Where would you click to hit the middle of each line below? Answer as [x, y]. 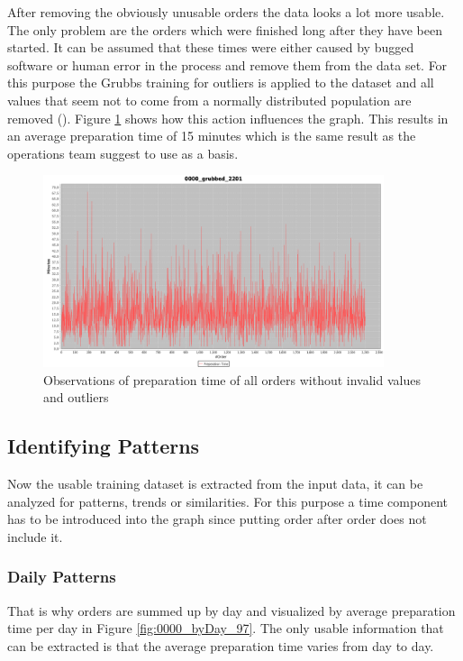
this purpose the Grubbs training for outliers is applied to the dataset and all [221, 83]
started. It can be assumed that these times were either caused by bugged [211, 47]
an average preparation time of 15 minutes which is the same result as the [212, 136]
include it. [35, 536]
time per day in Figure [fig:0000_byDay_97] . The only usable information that [226, 628]
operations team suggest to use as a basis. [123, 153]
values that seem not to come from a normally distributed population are [209, 100]
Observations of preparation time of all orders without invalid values [232, 379]
